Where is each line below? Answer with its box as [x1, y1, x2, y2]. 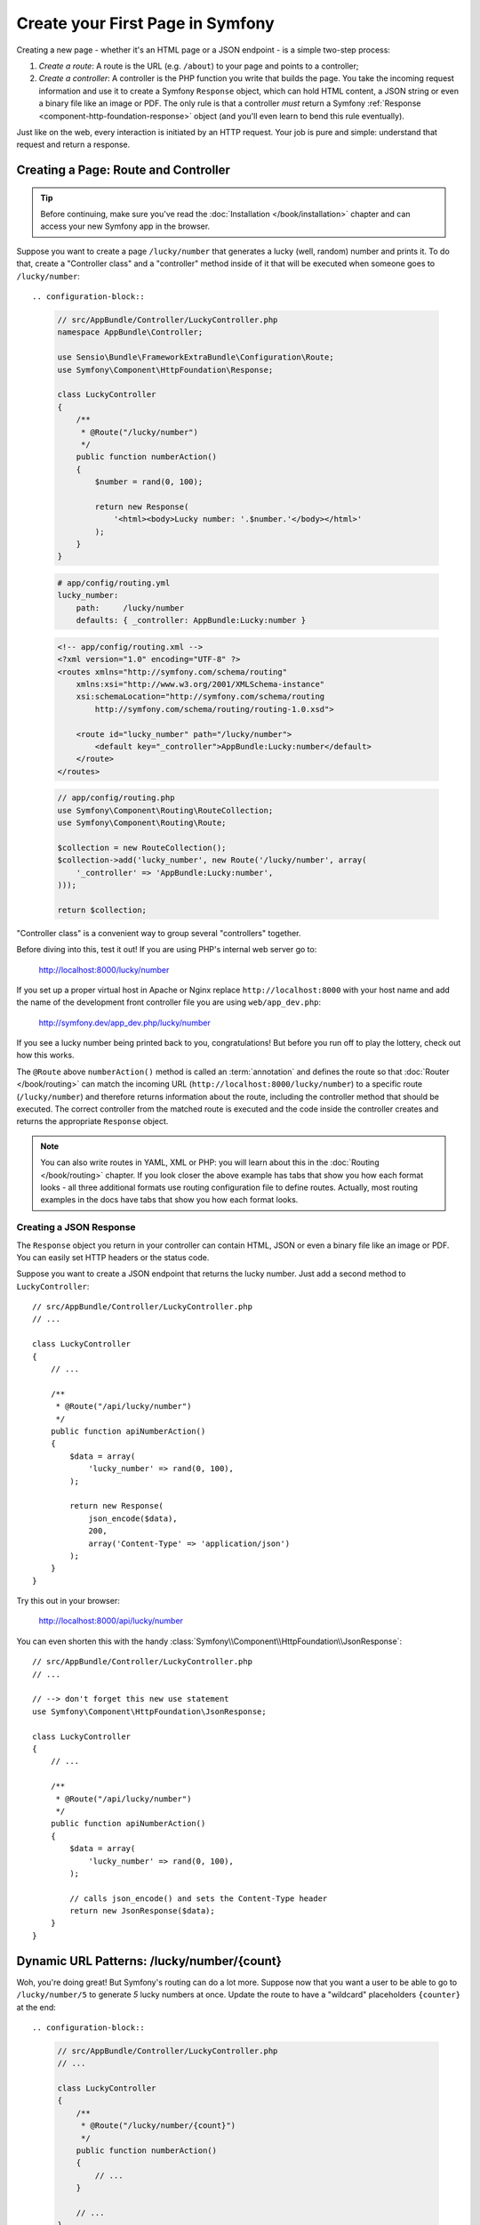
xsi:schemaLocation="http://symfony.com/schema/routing [76, 692, 325, 702]
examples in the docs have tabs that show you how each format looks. [40, 1194, 299, 1205]
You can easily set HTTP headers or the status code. [16, 1251, 210, 1263]
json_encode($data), [88, 1513, 178, 1524]
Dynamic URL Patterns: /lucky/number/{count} [16, 1954, 282, 1969]
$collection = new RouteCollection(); [57, 842, 227, 853]
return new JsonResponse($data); [69, 1905, 215, 1916]
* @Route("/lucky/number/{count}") [80, 2121, 236, 2131]
